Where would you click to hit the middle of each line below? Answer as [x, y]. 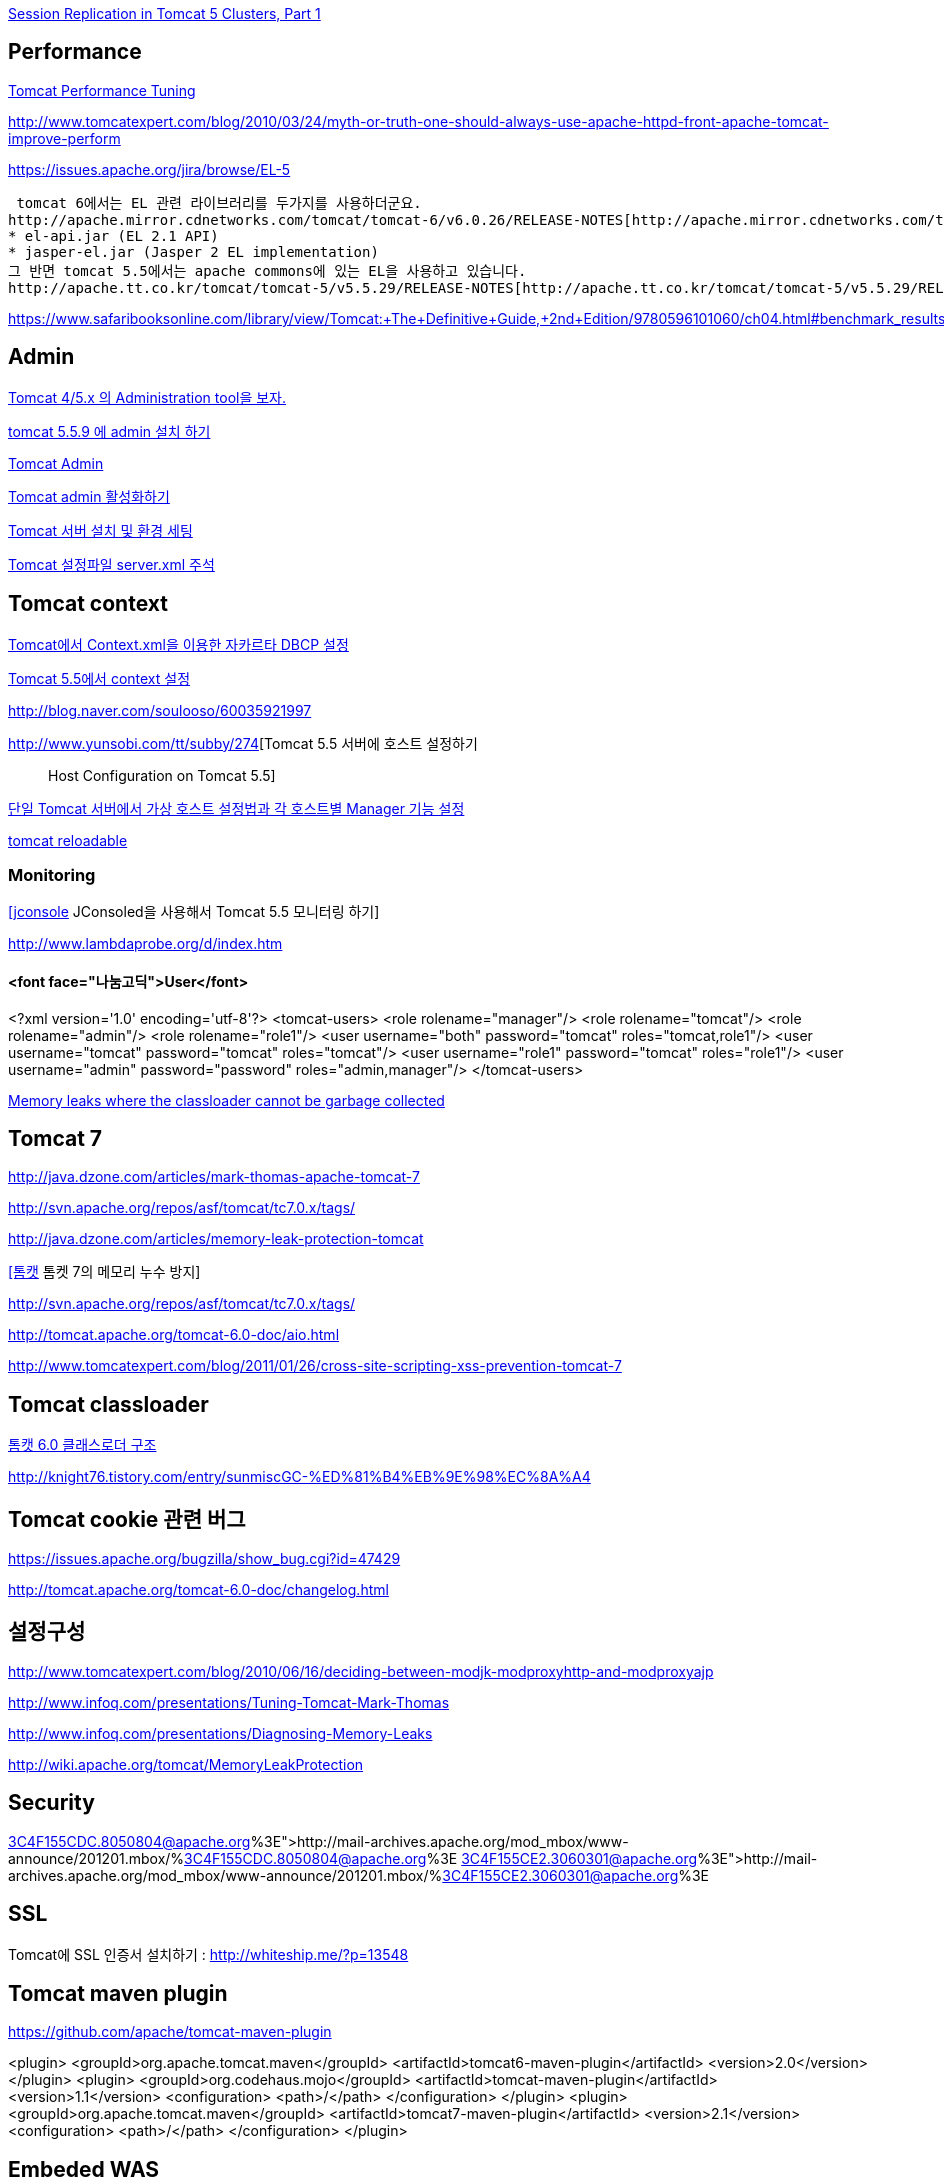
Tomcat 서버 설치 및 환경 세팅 [100, 530]
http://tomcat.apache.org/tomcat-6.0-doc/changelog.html [198, 1590]
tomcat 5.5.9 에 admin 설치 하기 [109, 431]
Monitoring [52, 874]
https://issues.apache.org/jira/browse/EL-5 [149, 169]
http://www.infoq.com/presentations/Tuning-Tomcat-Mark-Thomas [229, 1702]
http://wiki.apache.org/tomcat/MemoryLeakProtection [186, 1764]
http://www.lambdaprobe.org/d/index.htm [145, 944]
